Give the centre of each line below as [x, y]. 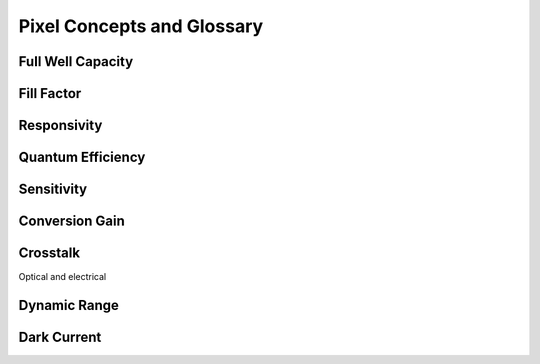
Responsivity [60, 125]
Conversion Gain [71, 221]
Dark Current [60, 336]
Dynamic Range [68, 305]
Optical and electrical [62, 277]
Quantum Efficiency [82, 157]
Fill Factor [50, 93]
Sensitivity [53, 189]
